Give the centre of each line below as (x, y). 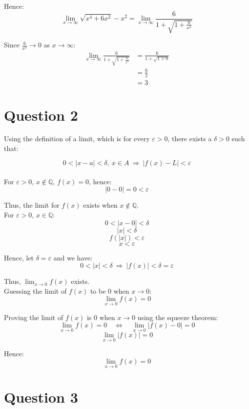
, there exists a (190, 138)
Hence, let (19, 257)
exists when (100, 205)
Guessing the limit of (35, 291)
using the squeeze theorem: (178, 317)
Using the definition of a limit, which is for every (77, 138)
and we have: (73, 257)
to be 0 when (110, 291)
